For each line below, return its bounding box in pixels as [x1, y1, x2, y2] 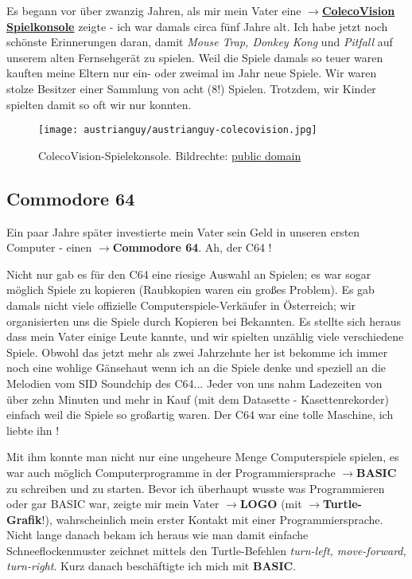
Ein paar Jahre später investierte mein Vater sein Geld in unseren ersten [6, 223, 360, 240]
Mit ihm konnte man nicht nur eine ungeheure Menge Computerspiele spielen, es [6, 448, 399, 465]
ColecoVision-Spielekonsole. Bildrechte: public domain [38, 147, 301, 163]
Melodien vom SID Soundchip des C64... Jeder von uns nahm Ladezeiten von [6, 374, 383, 391]
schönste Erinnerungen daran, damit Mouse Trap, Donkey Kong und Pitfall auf [6, 33, 393, 50]
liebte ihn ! [6, 421, 60, 438]
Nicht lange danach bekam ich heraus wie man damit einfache [6, 526, 309, 543]
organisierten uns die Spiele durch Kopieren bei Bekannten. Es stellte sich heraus [6, 312, 402, 329]
